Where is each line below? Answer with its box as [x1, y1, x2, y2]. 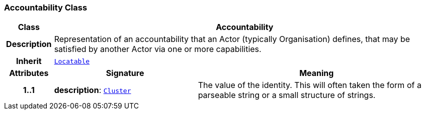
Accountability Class [4, 2, 88, 12]
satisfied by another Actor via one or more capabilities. [54, 44, 262, 54]
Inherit [16, 56, 42, 66]
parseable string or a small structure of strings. [198, 90, 376, 100]
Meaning [299, 68, 334, 78]
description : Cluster [54, 85, 131, 95]
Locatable [54, 57, 90, 65]
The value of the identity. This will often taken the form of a [198, 80, 421, 90]
